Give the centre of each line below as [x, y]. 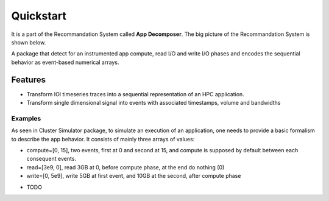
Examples [26, 118]
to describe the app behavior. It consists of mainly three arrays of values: [103, 139]
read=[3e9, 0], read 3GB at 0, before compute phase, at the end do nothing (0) [126, 167]
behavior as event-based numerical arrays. [65, 62]
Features [28, 79]
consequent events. [51, 159]
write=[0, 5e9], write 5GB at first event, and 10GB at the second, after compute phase [134, 176]
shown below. [29, 42]
